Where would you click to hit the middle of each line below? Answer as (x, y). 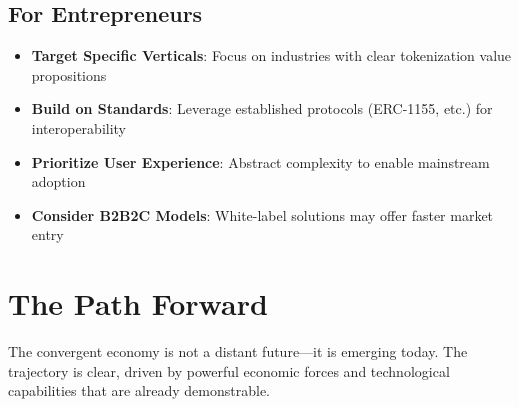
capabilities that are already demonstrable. (139, 390)
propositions (69, 74)
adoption (58, 181)
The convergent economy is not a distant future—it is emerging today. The (238, 351)
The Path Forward (138, 303)
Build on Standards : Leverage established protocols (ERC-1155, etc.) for (262, 108)
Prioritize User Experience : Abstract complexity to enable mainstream (260, 161)
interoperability (79, 127)
